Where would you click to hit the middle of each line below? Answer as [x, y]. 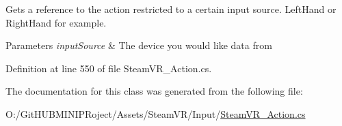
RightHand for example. [56, 22]
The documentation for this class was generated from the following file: [154, 91]
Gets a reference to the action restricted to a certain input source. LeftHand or [171, 9]
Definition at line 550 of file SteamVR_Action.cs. [109, 68]
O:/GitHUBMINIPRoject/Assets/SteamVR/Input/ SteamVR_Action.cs [156, 113]
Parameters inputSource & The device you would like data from [139, 45]
